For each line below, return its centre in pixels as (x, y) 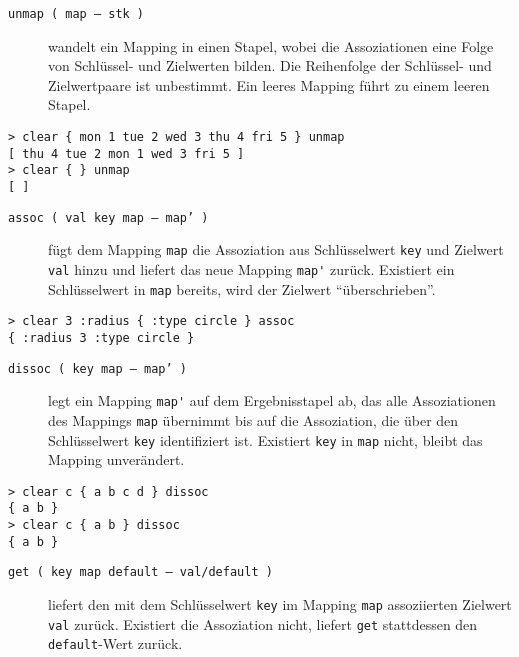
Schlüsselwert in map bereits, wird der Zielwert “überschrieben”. (242, 288)
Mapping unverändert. (116, 459)
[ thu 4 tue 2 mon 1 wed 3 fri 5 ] (126, 153)
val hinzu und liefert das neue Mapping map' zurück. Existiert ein (251, 268)
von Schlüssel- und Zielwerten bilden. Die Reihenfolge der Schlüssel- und (270, 65)
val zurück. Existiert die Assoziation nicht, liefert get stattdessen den (263, 623)
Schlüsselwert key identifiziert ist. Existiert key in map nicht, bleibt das (265, 439)
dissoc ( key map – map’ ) (97, 368)
